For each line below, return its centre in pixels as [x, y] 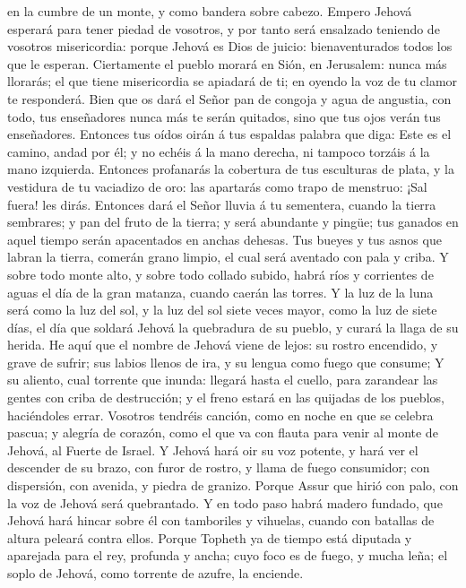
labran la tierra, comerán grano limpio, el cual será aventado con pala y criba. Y [228, 257]
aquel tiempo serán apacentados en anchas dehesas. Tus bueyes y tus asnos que [224, 239]
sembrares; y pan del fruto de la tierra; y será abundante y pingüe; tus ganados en [233, 222]
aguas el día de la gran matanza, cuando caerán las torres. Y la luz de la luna [220, 292]
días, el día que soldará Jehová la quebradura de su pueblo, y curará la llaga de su [233, 327]
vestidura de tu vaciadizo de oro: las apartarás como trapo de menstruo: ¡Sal [217, 186]
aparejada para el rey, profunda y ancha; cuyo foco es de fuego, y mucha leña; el [228, 555]
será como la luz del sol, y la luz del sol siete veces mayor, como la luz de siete [222, 310]
